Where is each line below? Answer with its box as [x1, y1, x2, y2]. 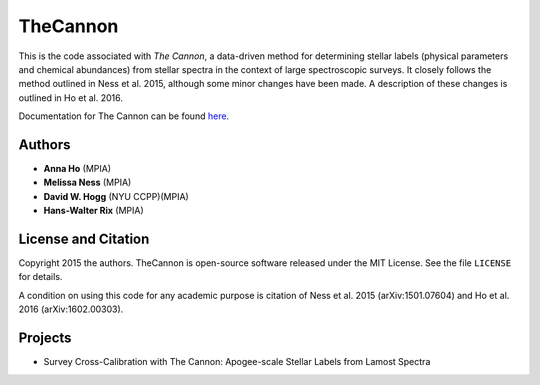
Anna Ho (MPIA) [43, 163, 112, 175]
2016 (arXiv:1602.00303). [18, 303, 124, 315]
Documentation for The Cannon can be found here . [18, 110, 230, 122]
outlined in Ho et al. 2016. [18, 91, 124, 104]
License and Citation [18, 231, 150, 247]
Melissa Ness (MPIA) [43, 176, 132, 189]
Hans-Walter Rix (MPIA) [43, 205, 144, 217]
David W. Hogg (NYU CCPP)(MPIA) [43, 190, 189, 202]
